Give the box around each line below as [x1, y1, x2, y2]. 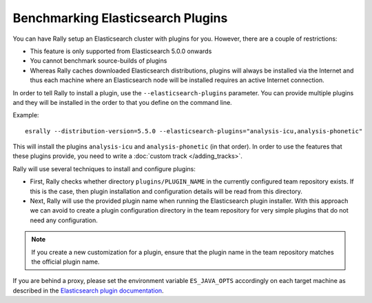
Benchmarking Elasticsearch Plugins [12, 10, 228, 26]
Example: [12, 111, 39, 119]
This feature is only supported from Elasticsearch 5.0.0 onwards [30, 47, 212, 55]
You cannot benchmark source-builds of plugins [30, 57, 167, 65]
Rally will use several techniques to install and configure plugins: [12, 164, 196, 173]
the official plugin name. [31, 257, 100, 266]
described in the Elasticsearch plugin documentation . [12, 286, 165, 295]
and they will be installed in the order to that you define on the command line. [12, 98, 232, 106]
